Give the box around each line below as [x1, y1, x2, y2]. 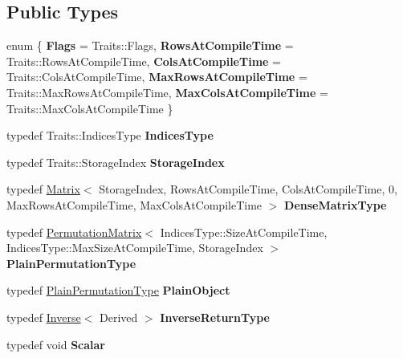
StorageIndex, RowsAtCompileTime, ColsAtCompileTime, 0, [99, 181, 397, 197]
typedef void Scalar [6, 336, 105, 352]
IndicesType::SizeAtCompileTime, [160, 223, 328, 240]
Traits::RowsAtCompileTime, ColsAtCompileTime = [6, 52, 282, 69]
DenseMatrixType [284, 196, 387, 213]
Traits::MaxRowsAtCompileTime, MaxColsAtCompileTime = [6, 83, 328, 100]
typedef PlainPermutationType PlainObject [6, 282, 230, 299]
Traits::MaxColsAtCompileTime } [6, 100, 173, 116]
